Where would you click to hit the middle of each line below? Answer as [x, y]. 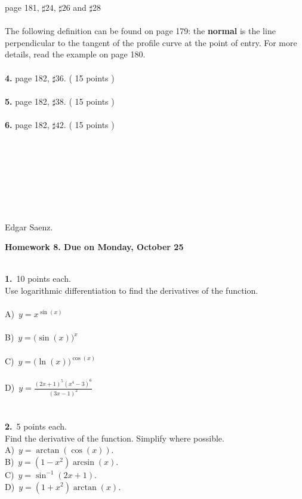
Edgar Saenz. [29, 226]
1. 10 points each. [38, 279]
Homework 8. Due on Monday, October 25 [94, 247]
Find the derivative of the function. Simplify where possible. [115, 438]
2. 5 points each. [36, 426]
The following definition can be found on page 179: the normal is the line [140, 31]
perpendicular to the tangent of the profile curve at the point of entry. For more [151, 42]
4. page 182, [27, 77]
